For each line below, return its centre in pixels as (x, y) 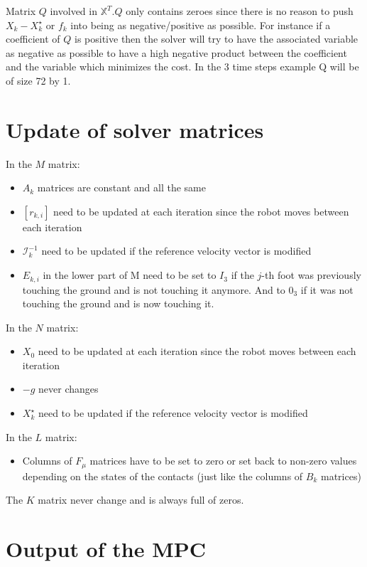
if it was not (327, 289)
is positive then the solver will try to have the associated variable (217, 39)
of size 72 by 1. (38, 80)
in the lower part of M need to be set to (130, 275)
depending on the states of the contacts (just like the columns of (163, 476)
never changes (69, 389)
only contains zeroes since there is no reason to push (240, 11)
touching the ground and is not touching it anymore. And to (154, 289)
